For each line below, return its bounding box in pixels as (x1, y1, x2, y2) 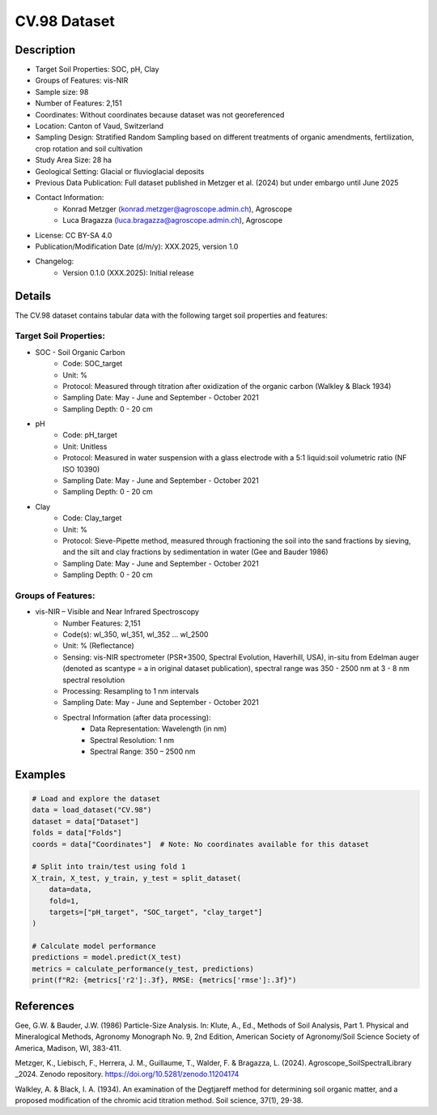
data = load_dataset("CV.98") (32, 805, 152, 814)
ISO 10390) (62, 464, 100, 474)
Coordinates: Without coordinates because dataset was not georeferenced (35, 109, 285, 119)
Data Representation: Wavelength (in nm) (90, 724, 227, 733)
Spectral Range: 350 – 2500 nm (90, 746, 196, 756)
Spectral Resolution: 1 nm (90, 735, 174, 745)
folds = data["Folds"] (32, 828, 122, 838)
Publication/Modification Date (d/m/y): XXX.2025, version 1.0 (35, 241, 239, 251)
